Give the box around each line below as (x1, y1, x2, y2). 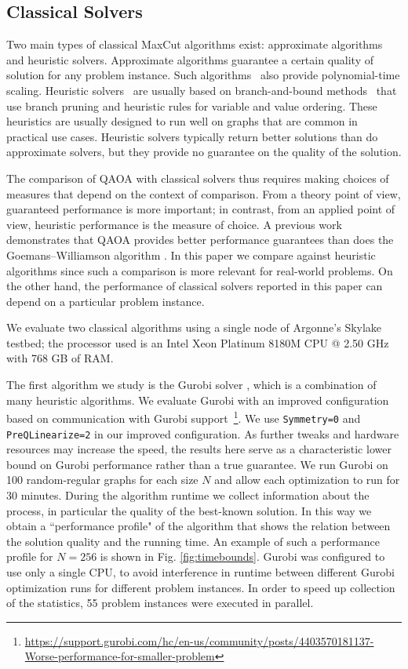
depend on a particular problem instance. (6, 293, 205, 309)
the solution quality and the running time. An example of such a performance (6, 533, 380, 549)
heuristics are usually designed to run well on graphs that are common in (6, 113, 358, 129)
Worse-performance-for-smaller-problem (24, 648, 215, 664)
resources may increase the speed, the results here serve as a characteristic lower (6, 441, 392, 457)
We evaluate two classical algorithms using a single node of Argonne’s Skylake (6, 319, 382, 336)
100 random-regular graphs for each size (6, 471, 199, 488)
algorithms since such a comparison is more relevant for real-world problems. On (6, 262, 393, 278)
